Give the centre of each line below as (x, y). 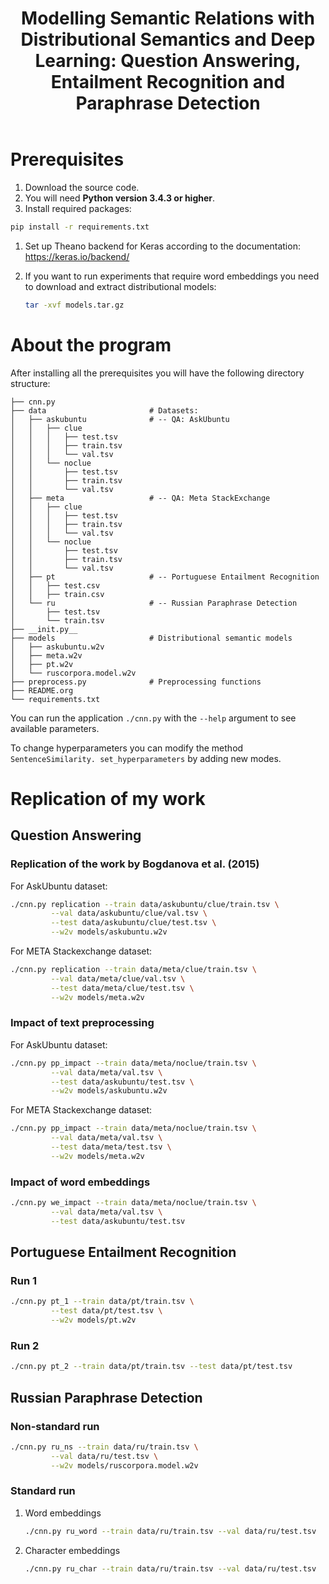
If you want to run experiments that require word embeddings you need (172, 276)
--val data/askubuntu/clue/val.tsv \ (129, 913)
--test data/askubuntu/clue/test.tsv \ (133, 923)
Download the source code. (82, 187)
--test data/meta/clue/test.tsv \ (122, 988)
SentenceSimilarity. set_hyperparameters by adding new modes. (146, 758)
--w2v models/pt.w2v (93, 1320)
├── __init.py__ (44, 629)
